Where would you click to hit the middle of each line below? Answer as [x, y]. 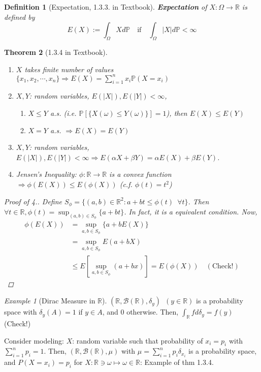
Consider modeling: [34, 340]
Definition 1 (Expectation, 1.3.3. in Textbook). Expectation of [106, 7]
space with [21, 312]
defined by [20, 17]
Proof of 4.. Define [33, 201]
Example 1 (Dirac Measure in [50, 301]
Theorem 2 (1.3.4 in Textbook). [56, 52]
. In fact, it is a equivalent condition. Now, [191, 212]
